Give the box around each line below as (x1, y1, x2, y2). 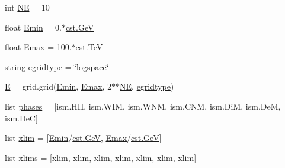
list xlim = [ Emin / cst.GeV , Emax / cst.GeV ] (5, 131, 162, 144)
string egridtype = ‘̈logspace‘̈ (5, 60, 109, 73)
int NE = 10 (5, 1, 50, 13)
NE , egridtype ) (120, 80, 174, 93)
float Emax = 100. (5, 41, 72, 53)
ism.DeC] (5, 111, 38, 124)
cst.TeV (75, 41, 103, 53)
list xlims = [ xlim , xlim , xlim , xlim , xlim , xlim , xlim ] (5, 151, 197, 163)
